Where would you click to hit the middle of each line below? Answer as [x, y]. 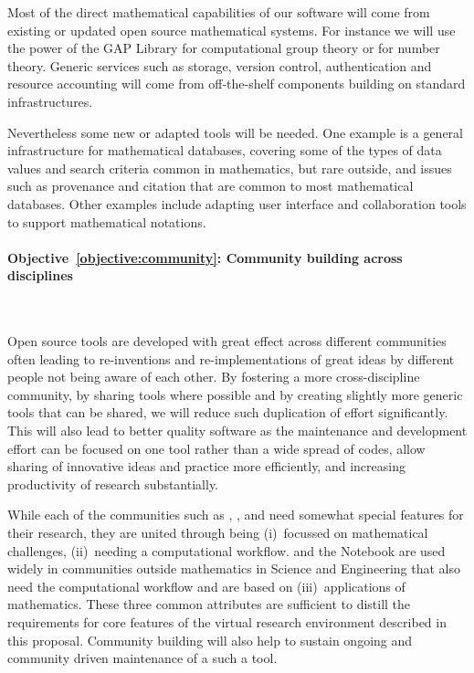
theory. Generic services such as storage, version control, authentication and [220, 65]
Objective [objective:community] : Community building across [205, 257]
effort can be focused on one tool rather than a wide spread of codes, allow [216, 448]
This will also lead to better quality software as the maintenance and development [237, 431]
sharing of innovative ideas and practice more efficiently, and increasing [206, 466]
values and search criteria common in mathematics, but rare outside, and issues [230, 168]
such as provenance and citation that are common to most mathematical [211, 186]
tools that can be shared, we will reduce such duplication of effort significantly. [228, 412]
